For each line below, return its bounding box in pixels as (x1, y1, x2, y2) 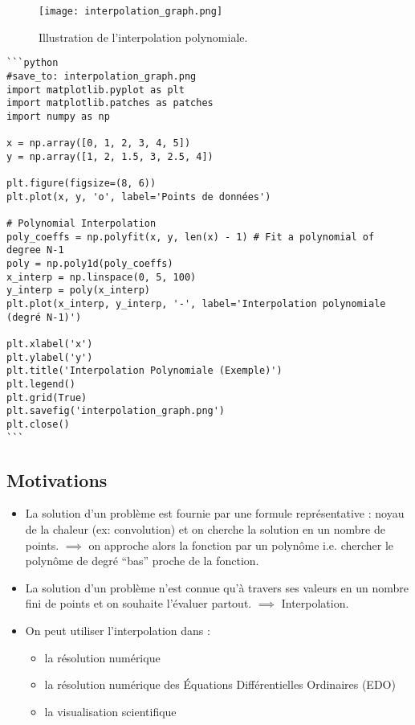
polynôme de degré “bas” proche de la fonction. (25, 552, 259, 569)
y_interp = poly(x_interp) (6, 285, 150, 297)
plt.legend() (6, 379, 75, 390)
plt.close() (6, 418, 70, 430)
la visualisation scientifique (44, 702, 177, 719)
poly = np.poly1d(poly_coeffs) (6, 258, 173, 270)
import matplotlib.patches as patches (6, 97, 214, 109)
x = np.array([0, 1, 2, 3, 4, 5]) (6, 137, 191, 150)
